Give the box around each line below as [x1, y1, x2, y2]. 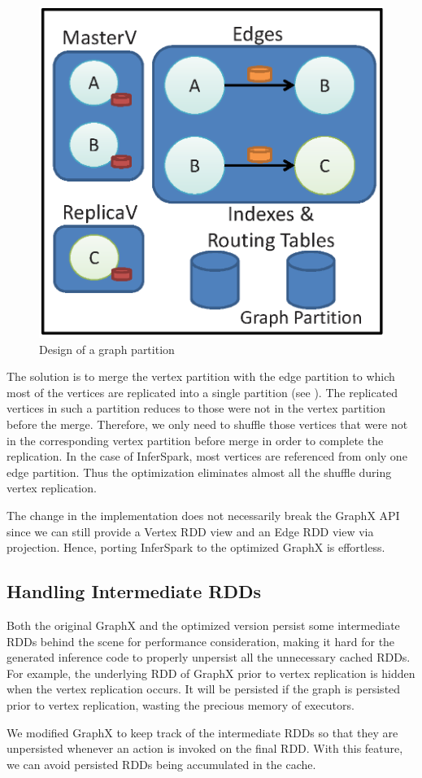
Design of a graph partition [39, 340, 175, 357]
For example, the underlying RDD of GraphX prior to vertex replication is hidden [7, 664, 415, 681]
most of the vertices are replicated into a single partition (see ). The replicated [7, 383, 398, 400]
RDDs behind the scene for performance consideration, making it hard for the [7, 632, 395, 649]
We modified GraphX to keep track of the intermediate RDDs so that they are [7, 723, 398, 741]
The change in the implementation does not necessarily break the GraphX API [7, 507, 400, 524]
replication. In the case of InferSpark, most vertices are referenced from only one [7, 448, 407, 465]
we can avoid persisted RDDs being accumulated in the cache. [7, 755, 316, 772]
